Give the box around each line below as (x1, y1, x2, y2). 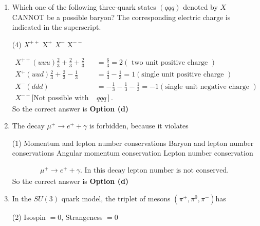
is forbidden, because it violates (89, 120, 189, 131)
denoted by (183, 2, 218, 12)
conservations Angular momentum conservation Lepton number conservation (12, 147, 253, 158)
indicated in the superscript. (12, 22, 101, 32)
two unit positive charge (131, 59, 208, 66)
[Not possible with (31, 94, 89, 102)
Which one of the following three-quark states (12, 2, 156, 12)
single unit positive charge (141, 71, 224, 79)
